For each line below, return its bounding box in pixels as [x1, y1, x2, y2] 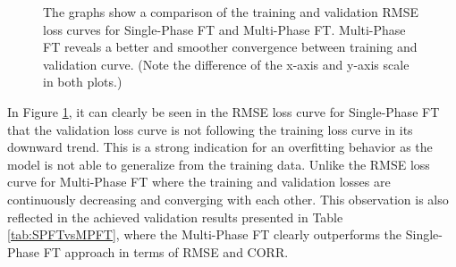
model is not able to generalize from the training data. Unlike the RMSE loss [7, 154, 430, 173]
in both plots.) [43, 72, 122, 91]
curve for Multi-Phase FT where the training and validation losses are [7, 172, 391, 191]
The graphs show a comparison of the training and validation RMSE [43, 3, 418, 21]
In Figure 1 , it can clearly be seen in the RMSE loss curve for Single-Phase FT [7, 102, 440, 121]
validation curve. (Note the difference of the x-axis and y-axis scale [43, 54, 410, 73]
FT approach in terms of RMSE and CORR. [43, 242, 289, 261]
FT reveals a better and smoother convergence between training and [43, 38, 418, 56]
